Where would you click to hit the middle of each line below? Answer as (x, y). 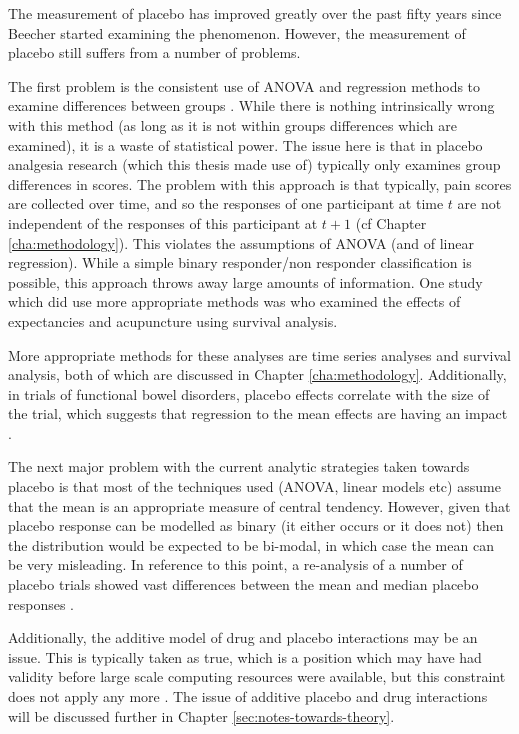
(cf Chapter (391, 222)
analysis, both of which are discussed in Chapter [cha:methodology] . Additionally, (257, 374)
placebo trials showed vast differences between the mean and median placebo (243, 584)
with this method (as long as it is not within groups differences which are (232, 124)
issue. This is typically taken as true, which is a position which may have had (245, 656)
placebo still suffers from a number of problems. (154, 52)
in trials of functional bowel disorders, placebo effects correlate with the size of (249, 393)
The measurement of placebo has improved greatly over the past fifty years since (255, 13)
